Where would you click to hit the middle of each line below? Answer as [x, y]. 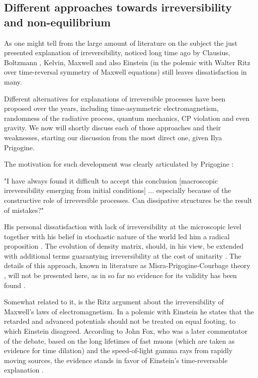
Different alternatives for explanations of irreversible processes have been [115, 98]
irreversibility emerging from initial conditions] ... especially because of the [118, 190]
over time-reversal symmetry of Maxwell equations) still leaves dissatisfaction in [126, 72]
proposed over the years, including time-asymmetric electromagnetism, [111, 108]
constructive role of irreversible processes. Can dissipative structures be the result [128, 200]
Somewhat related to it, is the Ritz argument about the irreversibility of [114, 302]
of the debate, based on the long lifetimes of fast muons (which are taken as [119, 340]
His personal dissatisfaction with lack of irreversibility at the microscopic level [123, 227]
